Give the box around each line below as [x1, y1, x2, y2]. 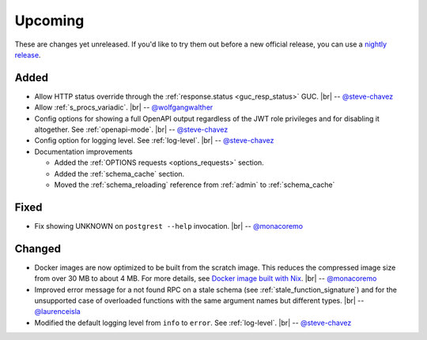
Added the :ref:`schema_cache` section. [54, 169, 185, 178]
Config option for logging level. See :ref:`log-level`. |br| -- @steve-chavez [34, 136, 274, 145]
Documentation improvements [34, 147, 134, 156]
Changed [14, 241, 61, 256]
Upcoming [14, 12, 85, 29]
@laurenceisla [34, 307, 81, 316]
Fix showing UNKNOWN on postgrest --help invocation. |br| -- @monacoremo [34, 221, 304, 230]
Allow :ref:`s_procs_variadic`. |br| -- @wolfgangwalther [34, 103, 213, 112]
